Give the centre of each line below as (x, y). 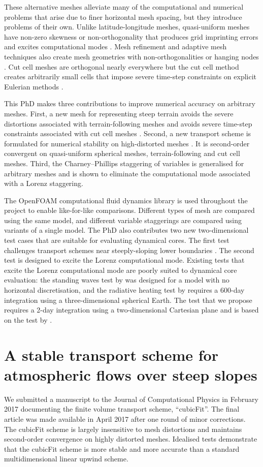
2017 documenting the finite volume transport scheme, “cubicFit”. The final (122, 409)
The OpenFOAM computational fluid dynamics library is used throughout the (126, 200)
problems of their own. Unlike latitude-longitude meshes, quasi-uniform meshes (127, 27)
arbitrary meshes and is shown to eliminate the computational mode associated (127, 173)
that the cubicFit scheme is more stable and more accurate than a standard (122, 448)
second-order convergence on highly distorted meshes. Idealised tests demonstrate (131, 439)
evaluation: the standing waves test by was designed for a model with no (117, 280)
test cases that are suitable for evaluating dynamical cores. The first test (117, 240)
